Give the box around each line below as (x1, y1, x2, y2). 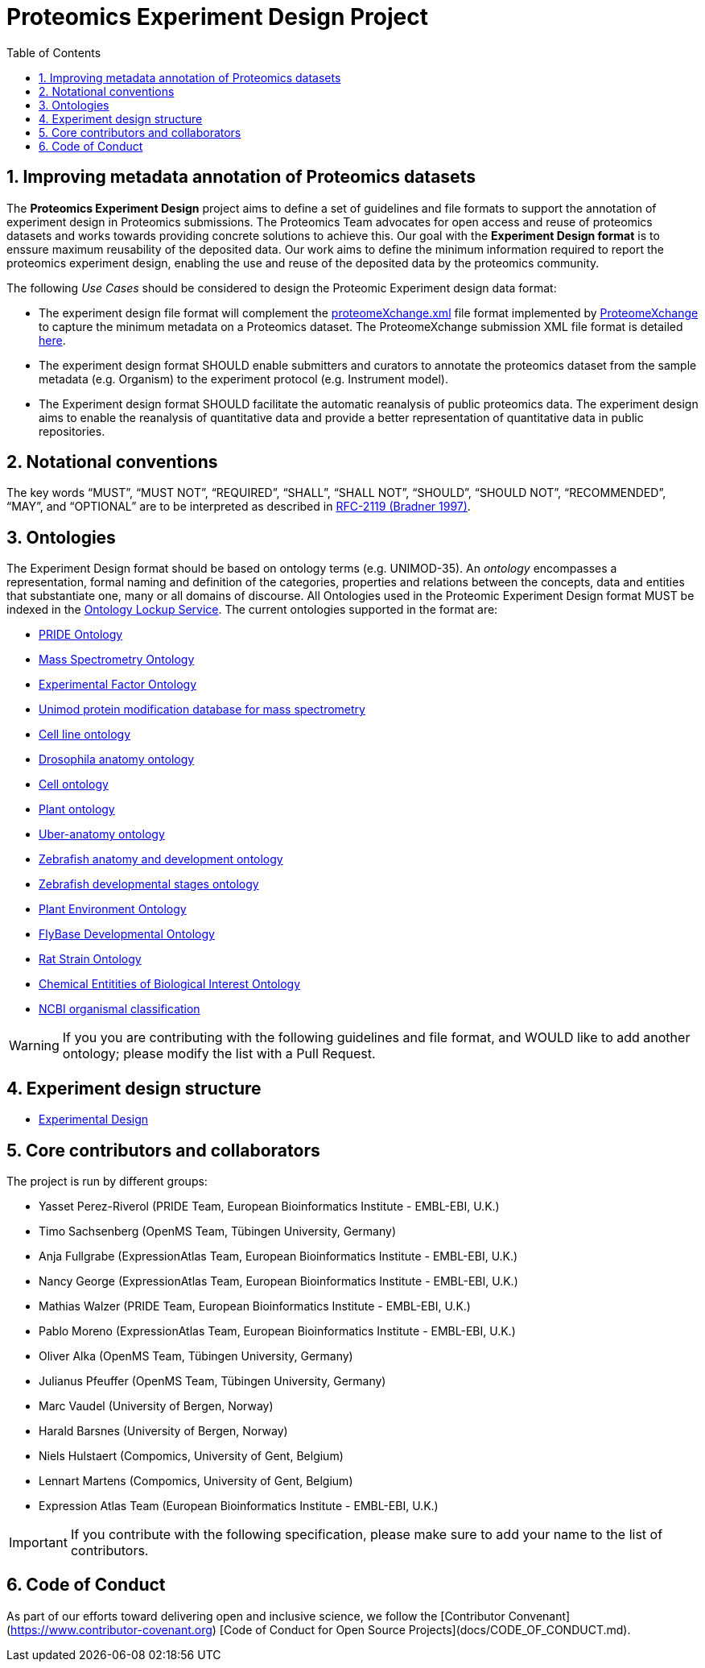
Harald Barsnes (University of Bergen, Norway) (39, 1423, 288, 1438)
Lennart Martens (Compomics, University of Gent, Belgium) (39, 1473, 353, 1488)
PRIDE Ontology (39, 627, 123, 642)
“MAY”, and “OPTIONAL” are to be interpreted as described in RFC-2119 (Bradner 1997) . (6, 499, 471, 514)
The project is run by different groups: (6, 1173, 208, 1188)
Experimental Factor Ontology (39, 677, 197, 692)
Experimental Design (39, 1112, 149, 1127)
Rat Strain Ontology (39, 952, 142, 966)
